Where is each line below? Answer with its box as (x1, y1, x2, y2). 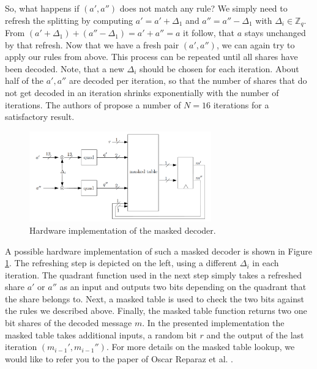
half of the (5, 74, 44, 87)
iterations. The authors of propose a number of (5, 98, 181, 111)
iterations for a (213, 98, 269, 111)
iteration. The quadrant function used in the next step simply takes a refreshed (5, 268, 302, 281)
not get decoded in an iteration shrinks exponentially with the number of (5, 86, 279, 99)
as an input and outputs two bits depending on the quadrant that (59, 280, 307, 293)
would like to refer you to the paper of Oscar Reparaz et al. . (5, 352, 234, 365)
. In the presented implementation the (142, 316, 285, 329)
